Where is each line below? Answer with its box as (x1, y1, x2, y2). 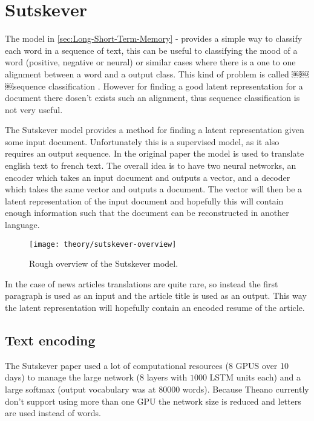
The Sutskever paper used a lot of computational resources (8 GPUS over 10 (5, 359, 289, 371)
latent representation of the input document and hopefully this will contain (5, 194, 284, 207)
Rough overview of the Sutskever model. (29, 257, 178, 270)
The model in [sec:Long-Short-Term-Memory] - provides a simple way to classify (5, 32, 303, 45)
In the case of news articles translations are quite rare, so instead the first (5, 277, 278, 290)
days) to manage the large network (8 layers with (5, 371, 188, 383)
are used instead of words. (5, 406, 101, 419)
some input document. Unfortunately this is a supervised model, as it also (5, 135, 280, 148)
